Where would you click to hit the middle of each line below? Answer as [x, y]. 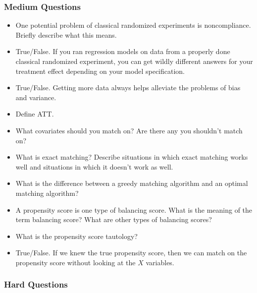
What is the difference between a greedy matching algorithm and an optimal [132, 183]
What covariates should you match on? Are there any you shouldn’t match [129, 130]
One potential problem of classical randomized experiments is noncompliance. [133, 25]
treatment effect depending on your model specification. [100, 71]
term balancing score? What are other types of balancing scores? [114, 219]
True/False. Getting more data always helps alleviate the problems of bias [128, 88]
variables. [160, 262]
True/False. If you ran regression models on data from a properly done [123, 51]
